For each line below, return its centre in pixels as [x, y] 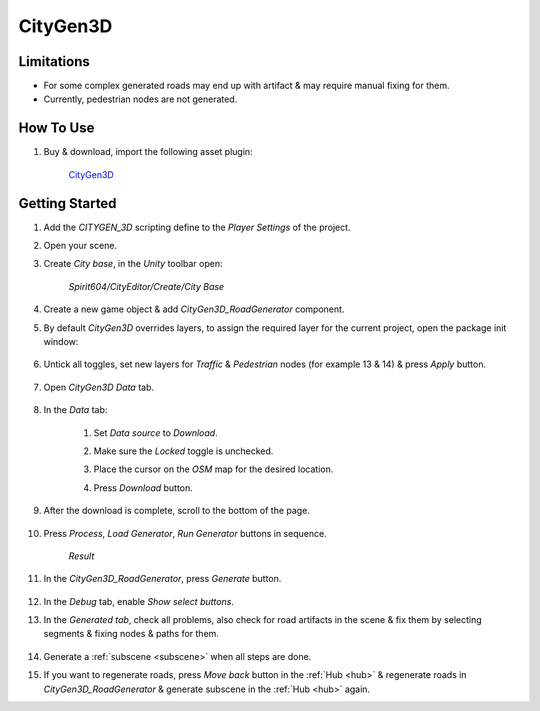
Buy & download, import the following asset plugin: [148, 152]
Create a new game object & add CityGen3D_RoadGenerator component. [194, 309]
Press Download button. [143, 487]
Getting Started [67, 203]
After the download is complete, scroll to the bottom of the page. [176, 511]
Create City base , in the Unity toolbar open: [133, 264]
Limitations [54, 61]
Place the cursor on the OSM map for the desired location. [213, 469]
